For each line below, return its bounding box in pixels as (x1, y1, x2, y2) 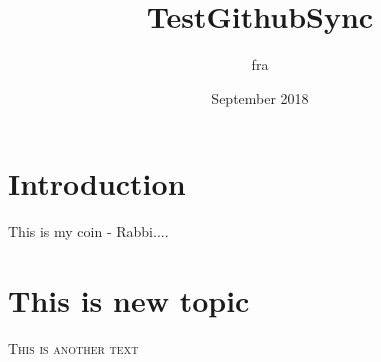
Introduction (8, 163, 186, 204)
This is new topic (8, 280, 250, 321)
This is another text (8, 337, 139, 358)
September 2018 (211, 87, 309, 108)
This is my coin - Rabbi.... (8, 221, 169, 242)
